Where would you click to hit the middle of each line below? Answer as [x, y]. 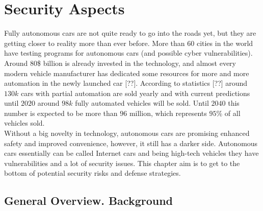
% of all [228, 113]
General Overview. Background [89, 201]
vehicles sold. [24, 123]
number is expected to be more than [61, 113]
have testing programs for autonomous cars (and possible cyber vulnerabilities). [128, 53]
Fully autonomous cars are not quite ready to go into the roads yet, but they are [130, 33]
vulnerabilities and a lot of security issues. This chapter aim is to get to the [122, 163]
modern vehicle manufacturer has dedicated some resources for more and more [127, 73]
